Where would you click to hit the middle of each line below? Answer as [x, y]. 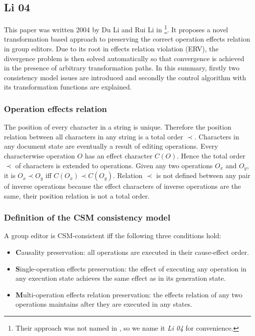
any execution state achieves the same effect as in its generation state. [121, 278]
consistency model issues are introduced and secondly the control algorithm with [125, 77]
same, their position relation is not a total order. [77, 195]
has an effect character [118, 156]
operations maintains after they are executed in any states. [104, 304]
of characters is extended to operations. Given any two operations [114, 165]
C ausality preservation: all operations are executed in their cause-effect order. [132, 252]
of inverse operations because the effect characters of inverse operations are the [123, 186]
